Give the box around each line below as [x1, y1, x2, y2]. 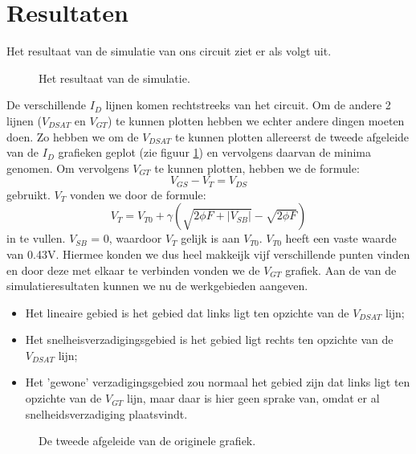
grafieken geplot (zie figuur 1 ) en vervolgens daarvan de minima [58, 144, 371, 161]
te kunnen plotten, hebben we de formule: [154, 159, 360, 176]
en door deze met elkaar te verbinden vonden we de [6, 261, 260, 278]
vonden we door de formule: [69, 186, 206, 202]
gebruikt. [6, 186, 51, 202]
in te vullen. [6, 230, 66, 247]
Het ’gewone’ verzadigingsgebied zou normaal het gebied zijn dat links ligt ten [25, 374, 410, 391]
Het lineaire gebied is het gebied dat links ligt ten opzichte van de [25, 304, 349, 321]
